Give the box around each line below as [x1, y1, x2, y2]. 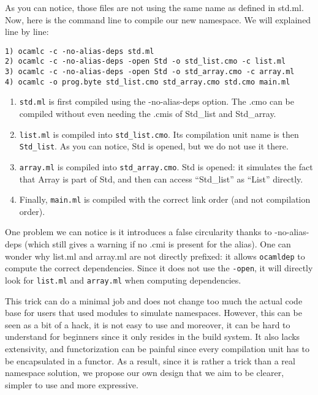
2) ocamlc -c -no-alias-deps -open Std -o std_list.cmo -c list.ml [5, 57, 286, 66]
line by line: [5, 25, 49, 38]
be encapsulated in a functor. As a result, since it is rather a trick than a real [5, 354, 295, 367]
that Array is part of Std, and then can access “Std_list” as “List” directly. [19, 172, 303, 185]
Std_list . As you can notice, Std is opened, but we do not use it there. [19, 140, 289, 152]
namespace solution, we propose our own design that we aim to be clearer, [5, 366, 284, 379]
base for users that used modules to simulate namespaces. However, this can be [5, 306, 302, 319]
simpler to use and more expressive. [5, 378, 138, 391]
